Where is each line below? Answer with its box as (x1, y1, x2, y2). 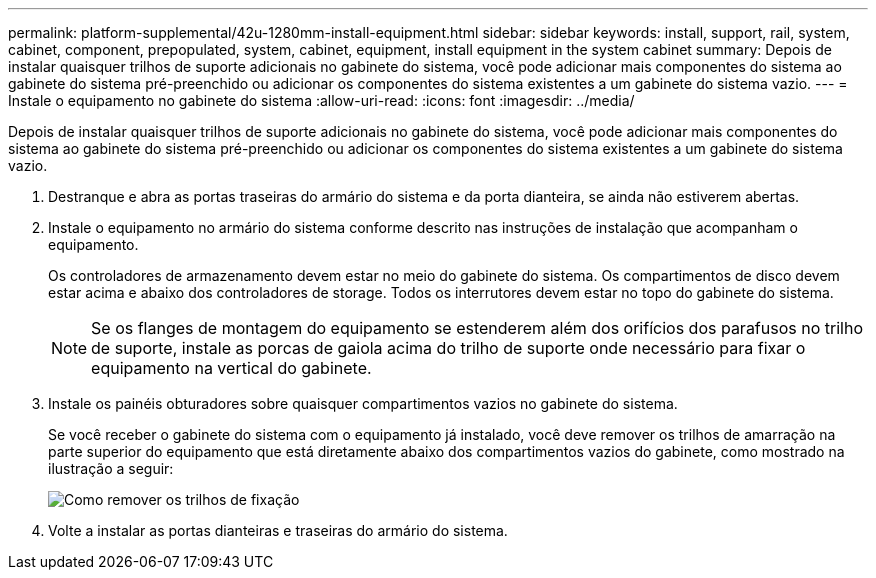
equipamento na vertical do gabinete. (91, 358, 372, 378)
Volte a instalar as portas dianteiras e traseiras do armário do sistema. (48, 522, 508, 539)
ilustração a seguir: (48, 460, 174, 477)
